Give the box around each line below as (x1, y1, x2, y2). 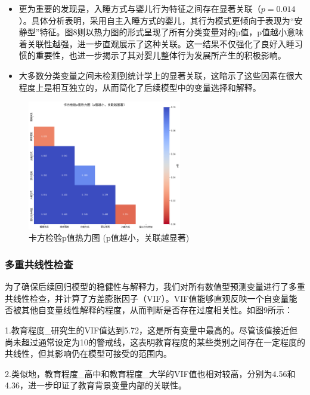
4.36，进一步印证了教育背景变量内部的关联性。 (5, 379, 187, 391)
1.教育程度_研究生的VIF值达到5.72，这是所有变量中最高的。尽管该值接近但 (5, 323, 297, 336)
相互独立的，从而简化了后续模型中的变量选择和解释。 (52, 81, 261, 93)
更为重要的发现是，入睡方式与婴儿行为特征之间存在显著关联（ (18, 2, 261, 14)
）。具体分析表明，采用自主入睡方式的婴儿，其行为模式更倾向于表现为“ (18, 14, 294, 26)
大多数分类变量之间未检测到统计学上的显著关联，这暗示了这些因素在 (18, 69, 286, 81)
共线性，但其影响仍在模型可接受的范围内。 (5, 347, 172, 360)
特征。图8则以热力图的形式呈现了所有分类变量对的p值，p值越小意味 (39, 26, 303, 38)
